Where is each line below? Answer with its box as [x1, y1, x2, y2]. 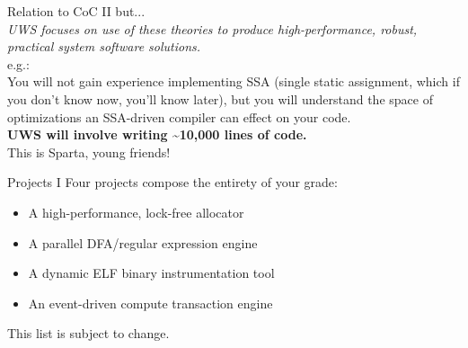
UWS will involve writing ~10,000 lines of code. [7, 125, 307, 144]
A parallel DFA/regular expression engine [28, 233, 258, 252]
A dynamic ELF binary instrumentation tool [28, 263, 275, 282]
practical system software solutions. [7, 37, 201, 56]
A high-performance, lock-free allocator [28, 202, 244, 221]
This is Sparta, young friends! [7, 142, 171, 161]
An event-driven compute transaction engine [28, 293, 273, 312]
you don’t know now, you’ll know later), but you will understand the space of [7, 89, 433, 108]
